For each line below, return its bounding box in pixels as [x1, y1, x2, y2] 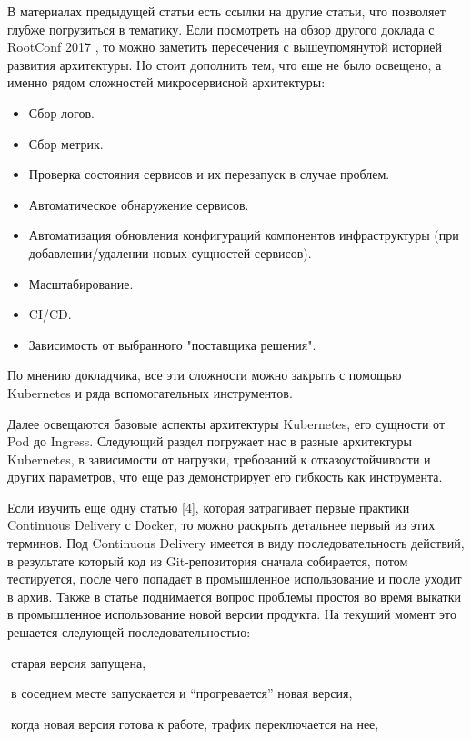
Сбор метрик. [28, 134, 104, 153]
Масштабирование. [28, 274, 134, 293]
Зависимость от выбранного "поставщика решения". [28, 335, 316, 354]
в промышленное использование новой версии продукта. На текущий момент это [7, 604, 456, 624]
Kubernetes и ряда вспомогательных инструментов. [7, 383, 293, 402]
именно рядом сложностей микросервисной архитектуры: [7, 73, 326, 92]
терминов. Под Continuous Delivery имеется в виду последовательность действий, [7, 534, 465, 553]
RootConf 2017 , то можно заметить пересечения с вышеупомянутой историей [7, 37, 443, 56]
